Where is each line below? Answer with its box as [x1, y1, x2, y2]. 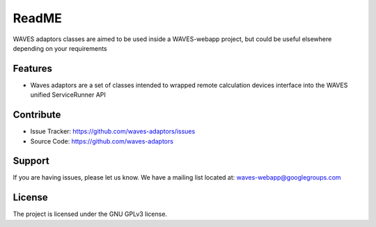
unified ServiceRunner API [30, 91, 106, 99]
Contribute [13, 109, 61, 121]
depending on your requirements [13, 44, 107, 52]
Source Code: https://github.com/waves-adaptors [30, 136, 174, 146]
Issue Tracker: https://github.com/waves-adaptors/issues [30, 127, 196, 136]
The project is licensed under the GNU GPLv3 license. [13, 210, 167, 219]
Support [13, 155, 49, 167]
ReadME [13, 10, 62, 26]
